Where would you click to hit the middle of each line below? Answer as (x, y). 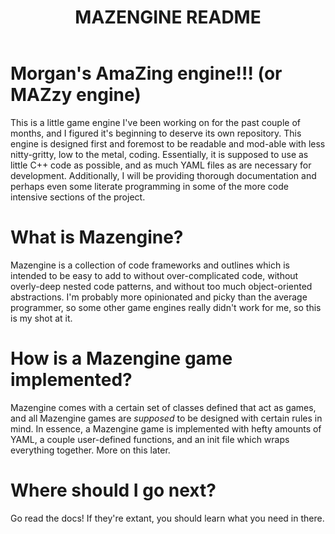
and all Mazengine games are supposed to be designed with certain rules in (166, 418)
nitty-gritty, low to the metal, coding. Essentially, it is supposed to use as (159, 154)
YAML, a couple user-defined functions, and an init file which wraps (150, 439)
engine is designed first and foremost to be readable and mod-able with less (168, 143)
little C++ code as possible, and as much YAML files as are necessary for (161, 165)
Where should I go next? (113, 490)
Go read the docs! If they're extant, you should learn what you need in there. (167, 518)
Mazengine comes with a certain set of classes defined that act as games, (163, 407)
